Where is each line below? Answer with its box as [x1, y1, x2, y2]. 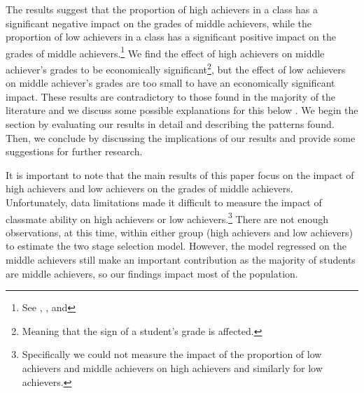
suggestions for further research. [6, 144, 143, 159]
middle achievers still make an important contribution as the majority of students [6, 252, 356, 267]
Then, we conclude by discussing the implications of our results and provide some [6, 130, 356, 145]
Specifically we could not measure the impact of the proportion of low [22, 347, 322, 362]
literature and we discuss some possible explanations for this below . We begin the [6, 103, 358, 117]
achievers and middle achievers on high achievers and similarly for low [22, 361, 323, 376]
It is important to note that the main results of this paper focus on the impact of [6, 167, 354, 182]
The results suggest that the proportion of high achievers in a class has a [6, 2, 318, 16]
